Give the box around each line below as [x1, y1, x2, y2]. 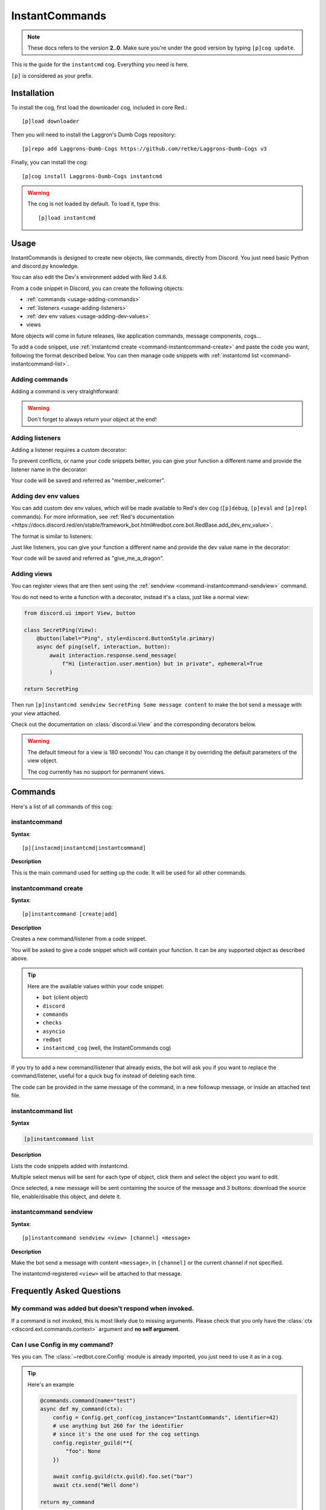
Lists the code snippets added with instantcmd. [11, 1162, 129, 1169]
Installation [11, 88, 54, 98]
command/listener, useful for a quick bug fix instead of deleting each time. [11, 1072, 196, 1079]
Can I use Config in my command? [11, 1340, 114, 1349]
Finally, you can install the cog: [11, 159, 88, 166]
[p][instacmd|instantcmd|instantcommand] [22, 844, 146, 852]
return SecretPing [24, 686, 78, 693]
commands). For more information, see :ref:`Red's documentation [11, 513, 174, 520]
